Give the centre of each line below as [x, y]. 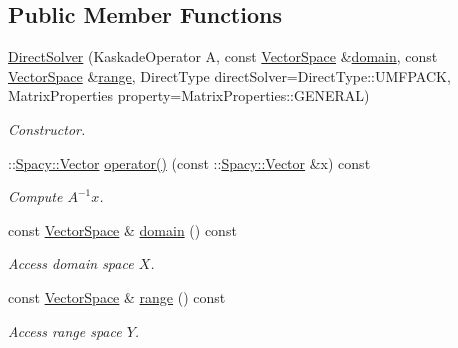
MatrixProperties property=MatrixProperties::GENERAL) [189, 95]
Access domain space [71, 263]
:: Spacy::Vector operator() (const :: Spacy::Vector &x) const [189, 162]
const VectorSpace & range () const [117, 296]
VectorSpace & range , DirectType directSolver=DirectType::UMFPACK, [229, 75]
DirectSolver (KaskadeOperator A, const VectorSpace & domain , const [223, 56]
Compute [35, 196]
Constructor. [47, 128]
